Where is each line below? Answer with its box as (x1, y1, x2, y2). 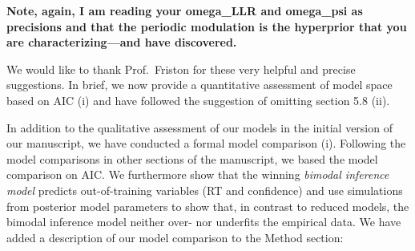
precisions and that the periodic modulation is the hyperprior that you (6, 18, 407, 34)
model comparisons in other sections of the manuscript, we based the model (6, 150, 378, 167)
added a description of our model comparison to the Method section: (6, 229, 344, 245)
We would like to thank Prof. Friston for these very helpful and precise (6, 60, 356, 77)
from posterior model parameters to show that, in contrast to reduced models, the (6, 197, 409, 214)
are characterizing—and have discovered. (6, 34, 237, 51)
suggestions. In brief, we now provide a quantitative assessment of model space (6, 76, 393, 93)
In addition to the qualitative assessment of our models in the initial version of (6, 119, 393, 136)
